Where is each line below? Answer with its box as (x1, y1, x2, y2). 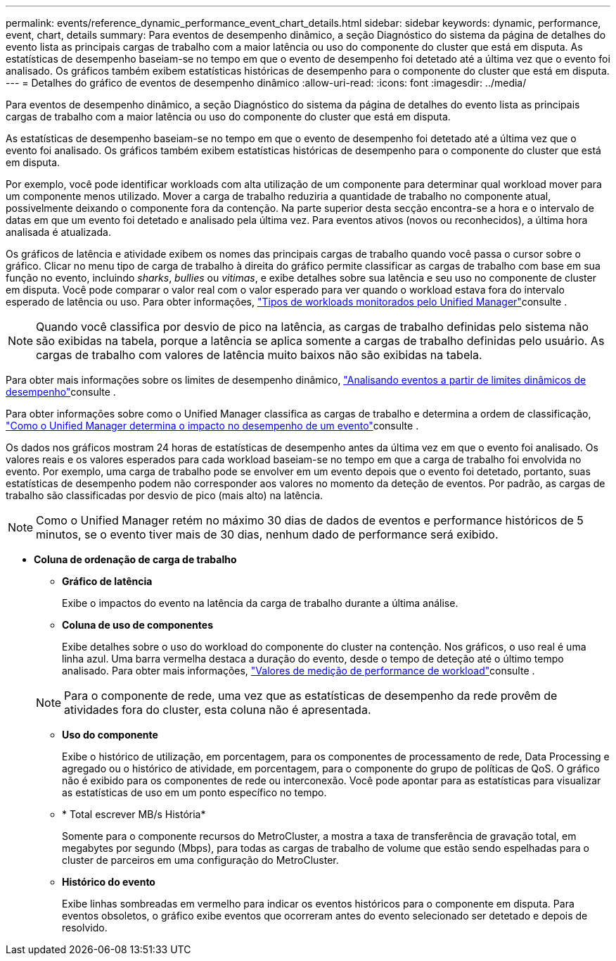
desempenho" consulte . (6, 386, 116, 398)
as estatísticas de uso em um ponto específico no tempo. (62, 786, 327, 798)
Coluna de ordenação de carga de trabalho (34, 553, 237, 565)
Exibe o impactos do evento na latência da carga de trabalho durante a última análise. (62, 597, 458, 609)
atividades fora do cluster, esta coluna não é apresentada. (64, 703, 371, 717)
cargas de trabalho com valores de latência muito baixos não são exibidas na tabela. (36, 348, 482, 362)
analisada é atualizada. (6, 226, 111, 238)
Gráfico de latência (62, 575, 153, 587)
